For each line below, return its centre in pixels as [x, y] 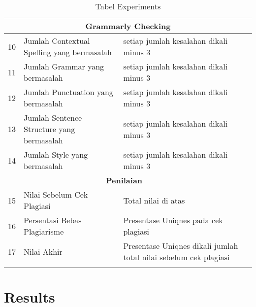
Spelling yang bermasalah [68, 52]
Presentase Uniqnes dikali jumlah [181, 246]
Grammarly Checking [128, 26]
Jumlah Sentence [53, 118]
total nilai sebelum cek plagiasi [176, 257]
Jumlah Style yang [56, 154]
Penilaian [124, 180]
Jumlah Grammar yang [64, 66]
